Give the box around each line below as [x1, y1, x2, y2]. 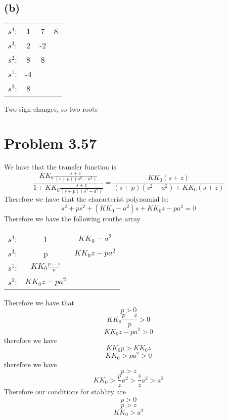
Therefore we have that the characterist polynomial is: [4, 193, 169, 204]
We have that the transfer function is [4, 161, 116, 171]
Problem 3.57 [4, 132, 97, 153]
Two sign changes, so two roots [4, 104, 98, 114]
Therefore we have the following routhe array [4, 213, 140, 224]
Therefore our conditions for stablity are [4, 386, 126, 397]
